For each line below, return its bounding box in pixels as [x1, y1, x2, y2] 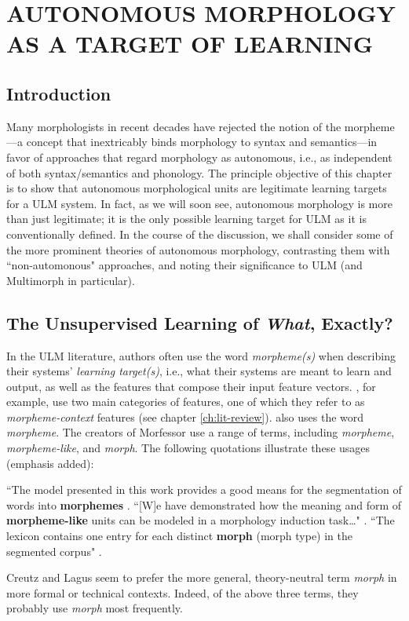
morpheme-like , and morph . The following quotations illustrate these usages [6, 440, 371, 456]
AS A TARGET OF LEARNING [6, 27, 374, 60]
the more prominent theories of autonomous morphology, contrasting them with [6, 241, 390, 258]
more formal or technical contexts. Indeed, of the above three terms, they [6, 584, 359, 601]
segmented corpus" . [6, 542, 102, 559]
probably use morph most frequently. [6, 600, 183, 616]
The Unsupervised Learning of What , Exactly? [6, 310, 393, 334]
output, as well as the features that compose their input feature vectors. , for [6, 378, 376, 394]
